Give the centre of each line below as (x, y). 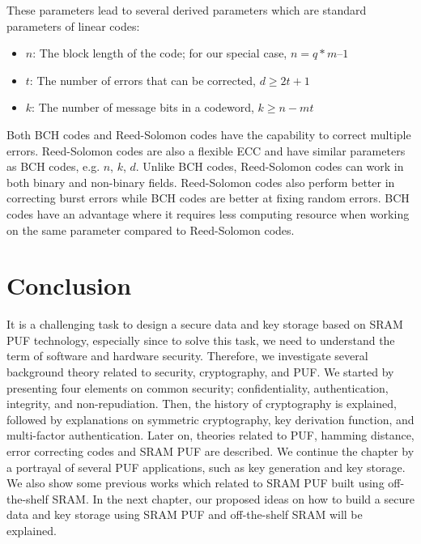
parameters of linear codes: (73, 25)
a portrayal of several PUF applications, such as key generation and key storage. (206, 467)
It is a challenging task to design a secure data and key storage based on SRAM (205, 324)
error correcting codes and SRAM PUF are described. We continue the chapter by (210, 451)
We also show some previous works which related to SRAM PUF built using (196, 483)
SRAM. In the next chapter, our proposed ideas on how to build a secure (233, 498)
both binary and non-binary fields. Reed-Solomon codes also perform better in (201, 182)
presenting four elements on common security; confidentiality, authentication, (198, 387)
